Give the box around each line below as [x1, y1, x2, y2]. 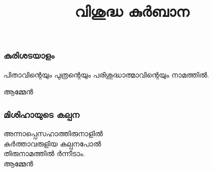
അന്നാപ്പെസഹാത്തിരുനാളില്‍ [4, 128, 103, 139]
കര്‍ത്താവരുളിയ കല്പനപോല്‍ [4, 138, 101, 149]
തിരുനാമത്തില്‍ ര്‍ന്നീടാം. [4, 148, 85, 159]
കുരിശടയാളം [4, 49, 55, 62]
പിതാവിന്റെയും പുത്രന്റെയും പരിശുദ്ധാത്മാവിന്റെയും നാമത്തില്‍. [4, 69, 209, 80]
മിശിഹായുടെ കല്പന [4, 108, 79, 120]
